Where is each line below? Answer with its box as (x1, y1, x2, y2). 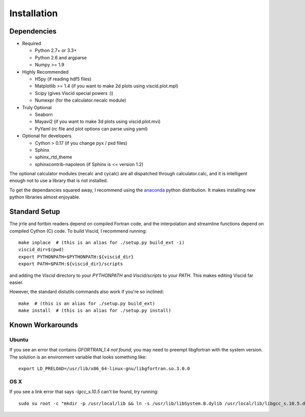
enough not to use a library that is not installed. (9, 178, 108, 184)
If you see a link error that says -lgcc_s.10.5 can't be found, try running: (9, 389, 159, 395)
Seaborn (35, 111, 53, 117)
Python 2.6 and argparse (35, 54, 87, 60)
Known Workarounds (9, 320, 78, 329)
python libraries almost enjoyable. (9, 194, 81, 200)
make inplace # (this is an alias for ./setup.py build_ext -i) (18, 239, 185, 245)
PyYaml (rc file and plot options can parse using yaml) (35, 125, 148, 132)
